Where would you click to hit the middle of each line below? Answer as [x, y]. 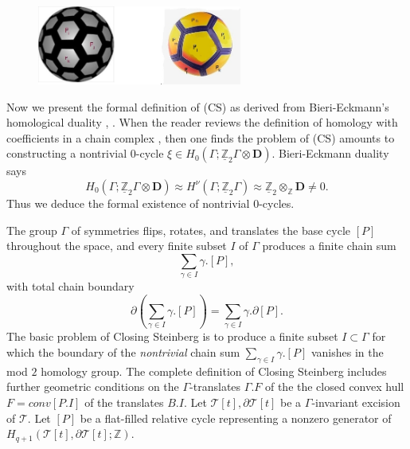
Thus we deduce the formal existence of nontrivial [128, 203]
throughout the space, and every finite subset [117, 246]
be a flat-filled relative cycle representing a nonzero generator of [236, 418]
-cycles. [277, 203]
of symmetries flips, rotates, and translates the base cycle [211, 230]
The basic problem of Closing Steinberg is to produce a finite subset [172, 336]
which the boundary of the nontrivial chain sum [123, 351]
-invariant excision [356, 402]
